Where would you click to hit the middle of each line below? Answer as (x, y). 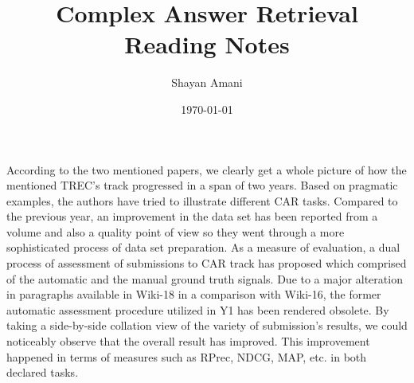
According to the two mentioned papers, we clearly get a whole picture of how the (207, 169)
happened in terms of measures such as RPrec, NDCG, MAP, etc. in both (187, 356)
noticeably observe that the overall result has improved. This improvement (188, 341)
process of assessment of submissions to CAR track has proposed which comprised (207, 263)
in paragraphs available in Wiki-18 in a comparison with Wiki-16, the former (194, 294)
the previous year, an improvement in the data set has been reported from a (192, 216)
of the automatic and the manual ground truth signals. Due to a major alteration (205, 278)
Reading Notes (207, 44)
